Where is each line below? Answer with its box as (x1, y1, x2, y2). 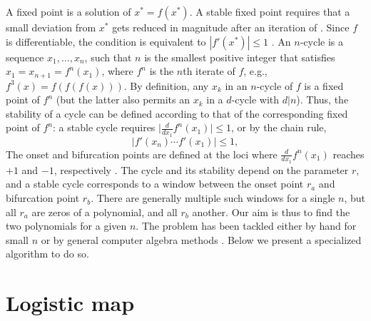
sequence (6, 49, 44, 64)
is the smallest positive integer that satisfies (144, 49, 335, 64)
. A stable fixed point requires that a (189, 4, 350, 19)
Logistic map (6, 288, 135, 317)
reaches (332, 146, 365, 161)
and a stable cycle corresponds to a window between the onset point (6, 176, 304, 191)
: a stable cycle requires (53, 120, 156, 135)
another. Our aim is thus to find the (192, 204, 350, 219)
